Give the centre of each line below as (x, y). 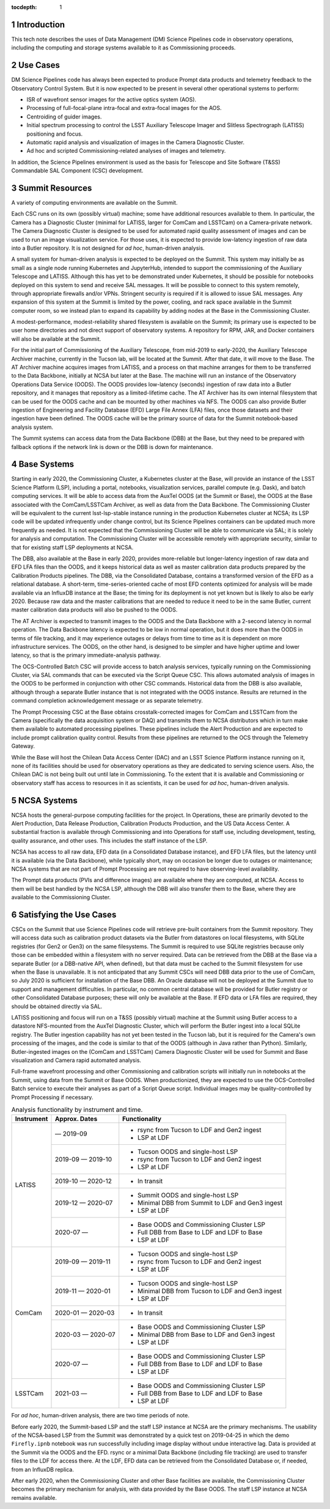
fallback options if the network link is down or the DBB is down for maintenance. (112, 447)
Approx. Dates (76, 1119)
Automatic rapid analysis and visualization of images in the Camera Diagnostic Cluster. (135, 142)
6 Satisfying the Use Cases (64, 914)
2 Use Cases (36, 65)
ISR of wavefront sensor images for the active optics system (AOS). (112, 99)
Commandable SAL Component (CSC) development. (77, 170)
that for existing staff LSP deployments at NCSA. (72, 547)
